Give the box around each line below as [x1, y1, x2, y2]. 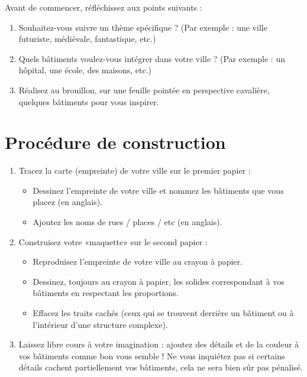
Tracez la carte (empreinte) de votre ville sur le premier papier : [18, 164, 251, 177]
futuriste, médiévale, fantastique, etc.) [18, 32, 156, 45]
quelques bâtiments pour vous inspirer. [18, 95, 159, 108]
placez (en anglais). [33, 196, 103, 208]
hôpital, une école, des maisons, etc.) [18, 64, 152, 76]
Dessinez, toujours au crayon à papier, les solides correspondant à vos [33, 275, 285, 287]
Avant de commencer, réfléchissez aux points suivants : [5, 1, 202, 13]
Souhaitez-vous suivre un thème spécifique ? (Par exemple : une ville [18, 21, 267, 33]
